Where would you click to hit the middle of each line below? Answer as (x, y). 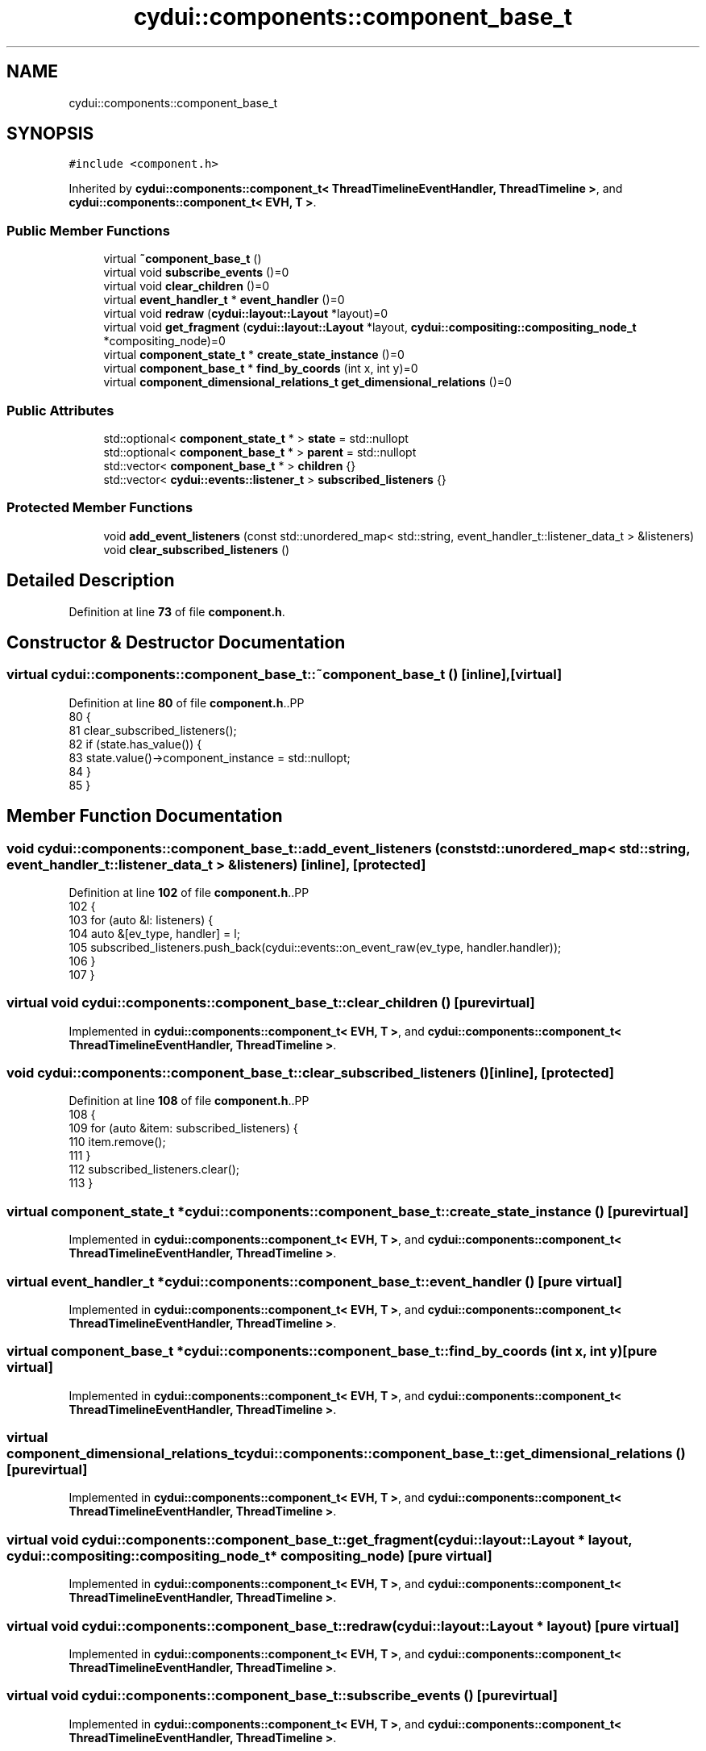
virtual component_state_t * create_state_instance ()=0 (254, 355)
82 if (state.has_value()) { (135, 744)
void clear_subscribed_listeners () (197, 549)
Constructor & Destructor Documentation (176, 642)
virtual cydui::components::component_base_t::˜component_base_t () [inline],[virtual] (284, 675)
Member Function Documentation (145, 816)
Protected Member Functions (100, 508)
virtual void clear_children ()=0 (187, 286)
